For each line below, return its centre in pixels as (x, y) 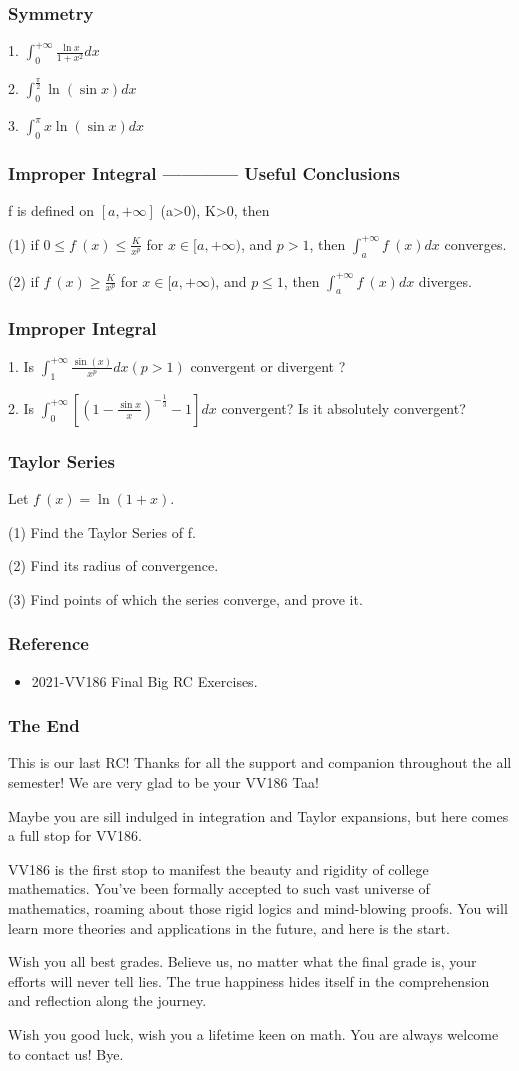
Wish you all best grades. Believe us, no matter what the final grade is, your (242, 961)
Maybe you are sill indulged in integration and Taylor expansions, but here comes (258, 815)
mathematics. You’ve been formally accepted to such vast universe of (219, 888)
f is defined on (51, 210)
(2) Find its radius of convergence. (113, 565)
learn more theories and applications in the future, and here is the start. (229, 927)
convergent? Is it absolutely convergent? (343, 407)
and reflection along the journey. (107, 1000)
